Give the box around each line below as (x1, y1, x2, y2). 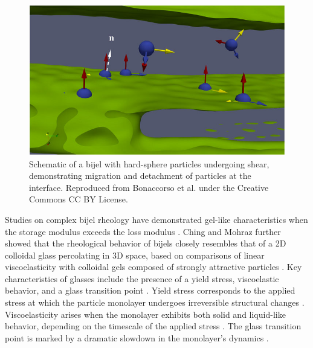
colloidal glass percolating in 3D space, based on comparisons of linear (5, 248, 265, 261)
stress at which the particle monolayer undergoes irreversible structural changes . (5, 296, 305, 309)
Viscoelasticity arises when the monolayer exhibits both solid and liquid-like (5, 308, 286, 320)
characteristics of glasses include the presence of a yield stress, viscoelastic (5, 272, 279, 285)
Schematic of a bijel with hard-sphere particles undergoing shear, (29, 157, 269, 170)
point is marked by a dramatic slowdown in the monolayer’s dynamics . (5, 331, 269, 344)
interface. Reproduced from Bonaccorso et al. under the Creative (29, 181, 269, 193)
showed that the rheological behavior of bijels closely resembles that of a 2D (5, 237, 286, 250)
